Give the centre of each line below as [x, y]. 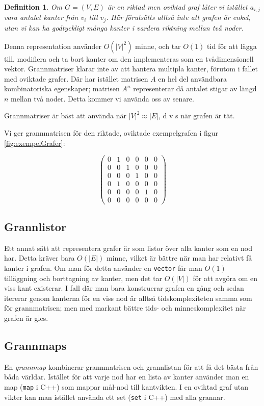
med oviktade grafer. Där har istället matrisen [76, 78]
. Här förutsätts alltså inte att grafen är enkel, [178, 17]
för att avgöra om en [225, 278]
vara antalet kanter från [41, 17]
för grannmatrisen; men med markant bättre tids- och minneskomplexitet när [125, 308]
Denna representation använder [53, 46]
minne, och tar [158, 46]
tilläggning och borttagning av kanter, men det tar [83, 278]
